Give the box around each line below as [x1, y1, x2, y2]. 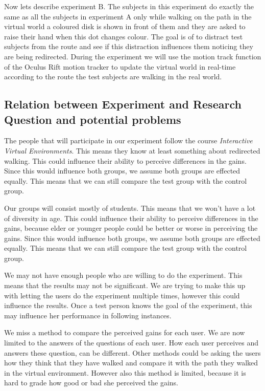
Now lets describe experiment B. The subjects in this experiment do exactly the [4, 1, 254, 11]
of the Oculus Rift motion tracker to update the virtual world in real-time [4, 61, 236, 72]
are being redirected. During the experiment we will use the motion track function [4, 51, 261, 61]
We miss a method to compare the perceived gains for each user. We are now [4, 327, 245, 338]
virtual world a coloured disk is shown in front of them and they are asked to [4, 21, 246, 32]
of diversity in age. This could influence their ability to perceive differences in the [4, 212, 258, 223]
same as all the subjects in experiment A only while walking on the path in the [4, 11, 252, 21]
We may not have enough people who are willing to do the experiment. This [4, 270, 243, 280]
